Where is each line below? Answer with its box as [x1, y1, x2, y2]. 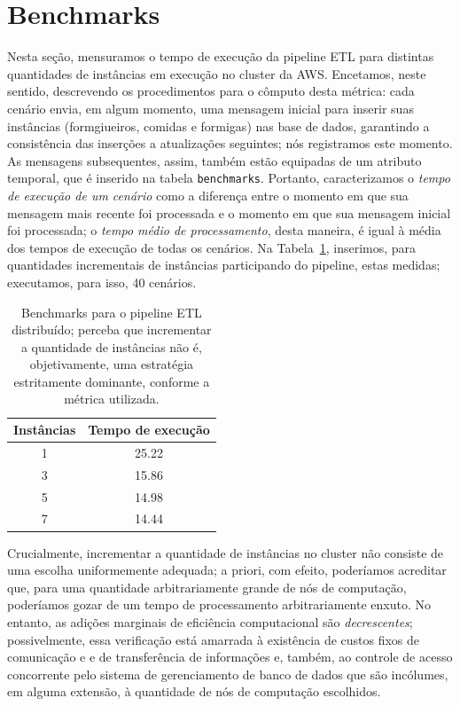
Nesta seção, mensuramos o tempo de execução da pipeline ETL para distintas [7, 47, 434, 66]
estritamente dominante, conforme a [13, 372, 210, 390]
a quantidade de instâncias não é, [20, 337, 202, 356]
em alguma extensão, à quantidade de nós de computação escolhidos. [7, 682, 381, 701]
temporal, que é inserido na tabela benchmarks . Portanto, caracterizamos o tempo [7, 169, 450, 187]
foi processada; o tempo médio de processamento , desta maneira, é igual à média [7, 221, 441, 239]
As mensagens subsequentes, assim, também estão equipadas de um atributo [7, 151, 422, 169]
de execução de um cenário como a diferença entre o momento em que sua [7, 185, 409, 204]
